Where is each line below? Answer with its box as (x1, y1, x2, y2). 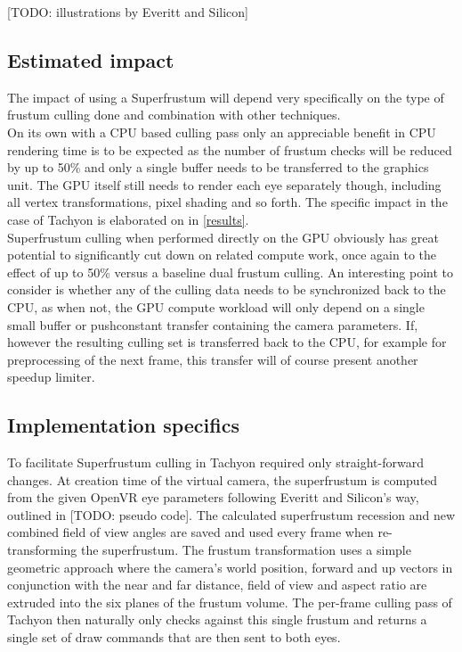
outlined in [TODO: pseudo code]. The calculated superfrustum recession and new (7, 505, 456, 524)
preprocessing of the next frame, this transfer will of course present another (7, 350, 418, 368)
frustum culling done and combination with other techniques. (7, 105, 341, 124)
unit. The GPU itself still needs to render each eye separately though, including (7, 175, 442, 194)
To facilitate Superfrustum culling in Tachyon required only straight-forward (7, 453, 424, 472)
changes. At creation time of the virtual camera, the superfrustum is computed (7, 470, 438, 489)
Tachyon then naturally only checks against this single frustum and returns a (7, 610, 427, 629)
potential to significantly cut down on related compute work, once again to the (7, 245, 436, 264)
